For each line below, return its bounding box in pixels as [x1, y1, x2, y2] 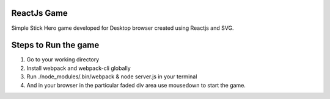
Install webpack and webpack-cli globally [26, 64, 131, 72]
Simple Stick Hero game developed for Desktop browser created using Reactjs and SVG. [11, 24, 235, 32]
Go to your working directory [26, 56, 100, 63]
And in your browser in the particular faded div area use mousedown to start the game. [26, 81, 246, 89]
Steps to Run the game [11, 40, 100, 50]
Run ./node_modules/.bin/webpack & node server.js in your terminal [26, 73, 197, 80]
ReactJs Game [11, 8, 68, 18]
